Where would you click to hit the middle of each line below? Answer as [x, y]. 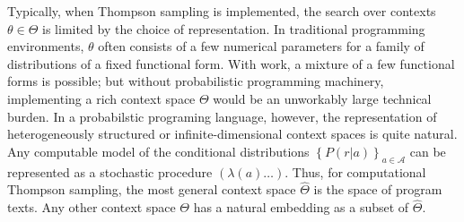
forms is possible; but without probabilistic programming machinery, [196, 81]
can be [428, 151]
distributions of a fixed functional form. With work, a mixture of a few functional [231, 63]
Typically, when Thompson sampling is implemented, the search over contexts [222, 11]
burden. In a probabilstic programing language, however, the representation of [222, 116]
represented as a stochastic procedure [110, 171]
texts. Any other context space [92, 207]
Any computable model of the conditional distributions [158, 151]
